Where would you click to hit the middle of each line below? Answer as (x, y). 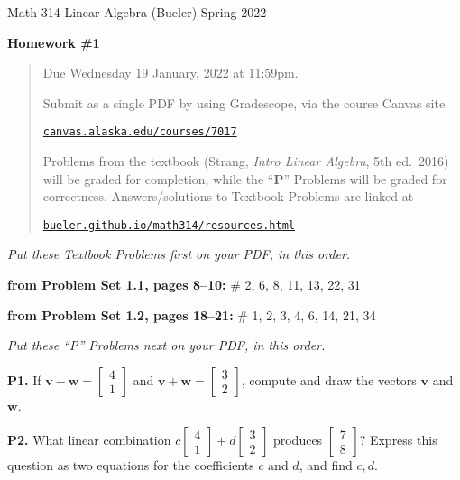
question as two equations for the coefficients (131, 465)
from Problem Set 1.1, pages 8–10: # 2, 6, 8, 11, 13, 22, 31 (184, 285)
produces (298, 440)
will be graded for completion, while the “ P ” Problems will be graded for (245, 178)
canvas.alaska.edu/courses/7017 (140, 132)
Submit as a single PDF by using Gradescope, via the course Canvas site (244, 102)
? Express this (398, 440)
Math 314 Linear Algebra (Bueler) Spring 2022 (137, 12)
